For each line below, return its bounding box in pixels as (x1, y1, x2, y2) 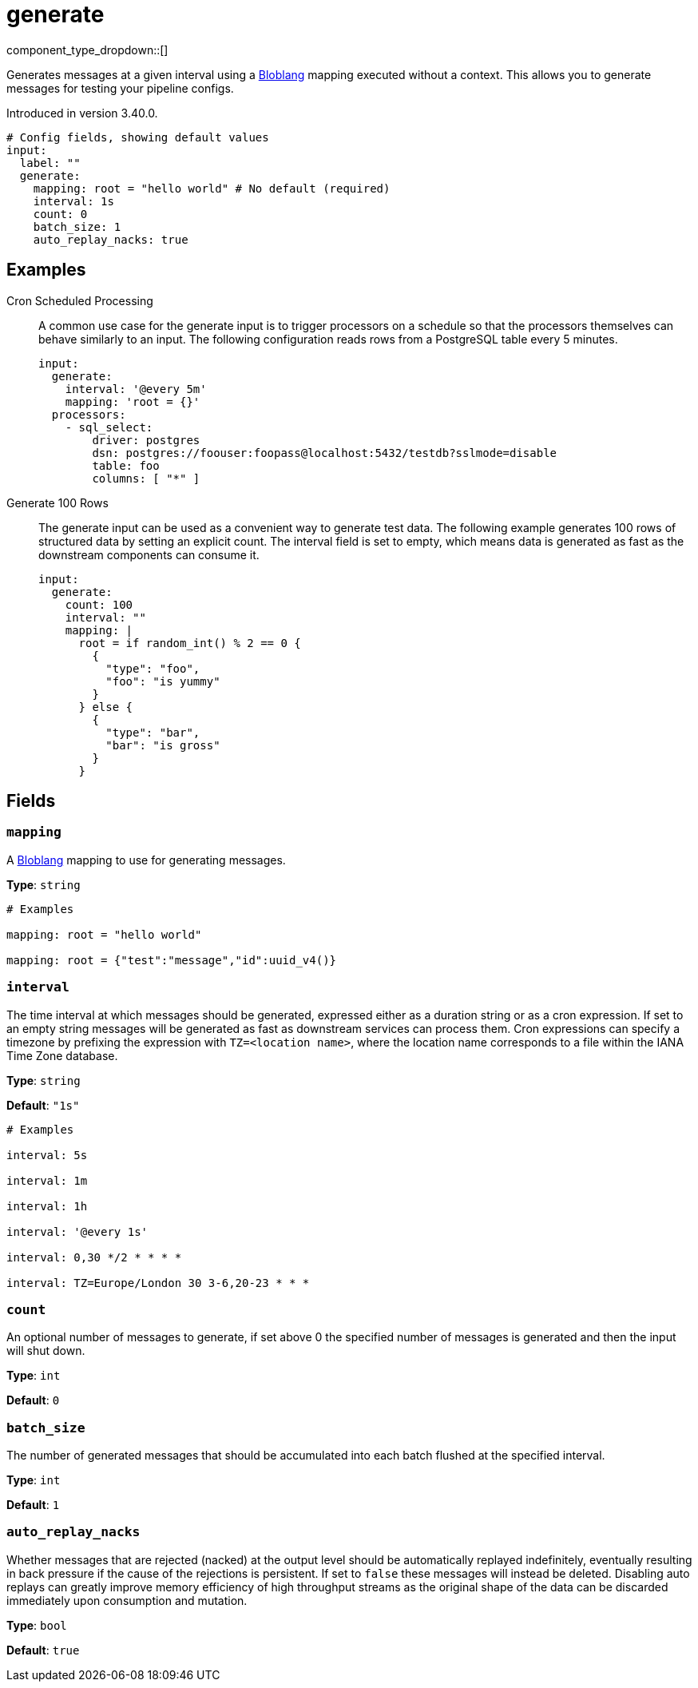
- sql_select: (65, 420, 153, 434)
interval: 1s (33, 194, 114, 208)
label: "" (19, 156, 81, 169)
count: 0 (33, 207, 88, 220)
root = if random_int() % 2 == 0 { (78, 636, 301, 649)
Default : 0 (6, 1393, 60, 1408)
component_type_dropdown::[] (6, 42, 169, 57)
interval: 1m (6, 1174, 88, 1187)
